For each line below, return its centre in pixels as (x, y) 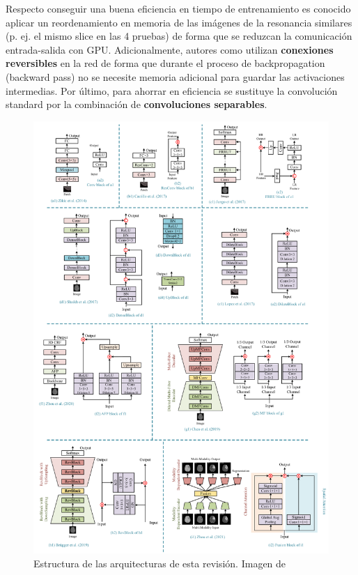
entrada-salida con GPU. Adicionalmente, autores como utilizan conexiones (170, 49)
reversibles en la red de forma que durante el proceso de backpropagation (165, 63)
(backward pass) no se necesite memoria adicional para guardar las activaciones (175, 76)
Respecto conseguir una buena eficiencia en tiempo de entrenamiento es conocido (178, 8)
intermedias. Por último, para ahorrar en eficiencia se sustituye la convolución (172, 90)
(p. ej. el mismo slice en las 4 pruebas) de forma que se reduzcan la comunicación (179, 36)
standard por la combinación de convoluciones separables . (137, 104)
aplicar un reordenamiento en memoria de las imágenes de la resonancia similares (179, 22)
